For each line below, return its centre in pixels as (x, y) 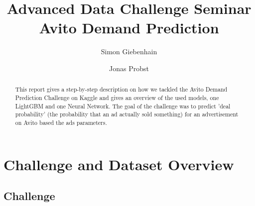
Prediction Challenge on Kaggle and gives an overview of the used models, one (117, 97)
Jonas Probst (129, 68)
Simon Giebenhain (129, 51)
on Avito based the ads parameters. (61, 122)
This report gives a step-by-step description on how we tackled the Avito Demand (121, 89)
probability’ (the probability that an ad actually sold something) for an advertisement (127, 114)
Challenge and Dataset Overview (119, 164)
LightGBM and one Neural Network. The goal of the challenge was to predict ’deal (123, 106)
